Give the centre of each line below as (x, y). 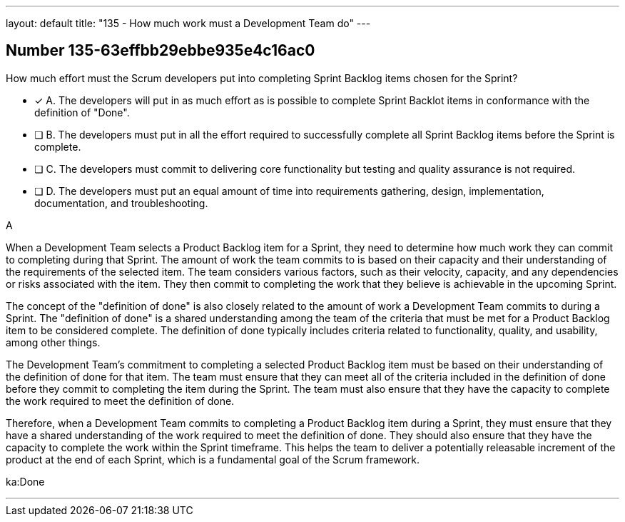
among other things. (53, 342)
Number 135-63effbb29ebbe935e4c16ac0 (161, 51)
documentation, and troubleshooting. (121, 203)
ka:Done (25, 481)
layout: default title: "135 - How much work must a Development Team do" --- (188, 23)
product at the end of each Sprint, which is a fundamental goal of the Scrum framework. (213, 459)
